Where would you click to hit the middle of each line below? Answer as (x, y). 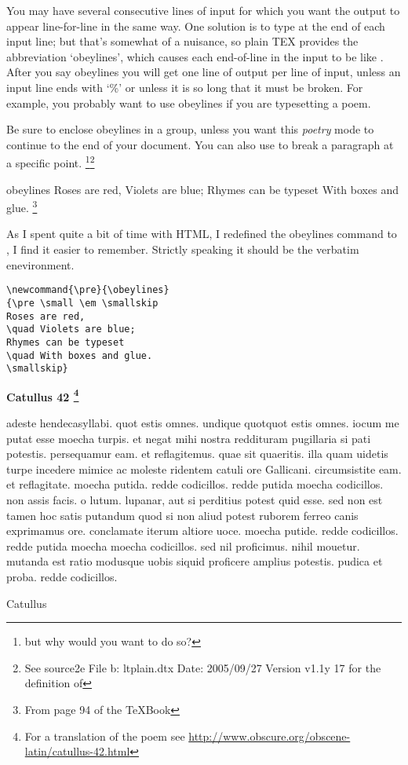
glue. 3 (22, 206)
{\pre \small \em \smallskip (82, 303)
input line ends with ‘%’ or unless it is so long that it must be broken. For (185, 87)
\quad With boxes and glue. (80, 355)
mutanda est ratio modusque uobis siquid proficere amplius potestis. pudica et (195, 561)
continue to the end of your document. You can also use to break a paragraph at (200, 144)
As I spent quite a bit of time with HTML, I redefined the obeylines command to (202, 234)
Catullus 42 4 (43, 395)
